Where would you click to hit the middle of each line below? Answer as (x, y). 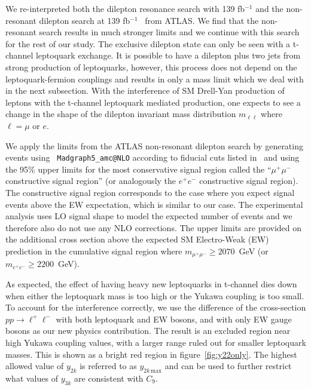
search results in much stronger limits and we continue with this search (169, 32)
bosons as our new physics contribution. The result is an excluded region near (148, 331)
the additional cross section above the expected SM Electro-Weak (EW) (137, 239)
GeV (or (254, 251)
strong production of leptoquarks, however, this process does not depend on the (151, 67)
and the (269, 8)
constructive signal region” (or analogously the (91, 181)
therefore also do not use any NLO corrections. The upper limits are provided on (154, 227)
